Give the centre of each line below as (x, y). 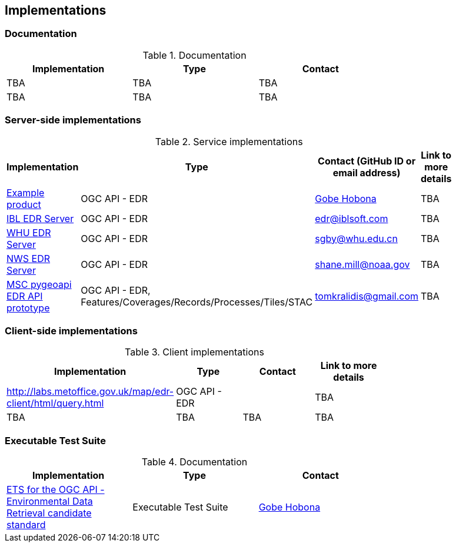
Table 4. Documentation (194, 462)
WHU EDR (29, 232)
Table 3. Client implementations (194, 352)
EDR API (25, 296)
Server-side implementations (73, 120)
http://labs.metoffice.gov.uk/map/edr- (90, 392)
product (24, 204)
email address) (367, 172)
